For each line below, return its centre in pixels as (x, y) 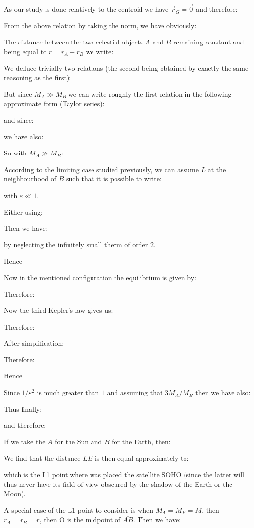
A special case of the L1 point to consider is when (79, 510)
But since (18, 94)
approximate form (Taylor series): (54, 103)
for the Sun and (79, 441)
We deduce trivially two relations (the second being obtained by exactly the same (126, 68)
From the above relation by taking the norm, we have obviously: (100, 25)
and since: (19, 120)
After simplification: (34, 343)
